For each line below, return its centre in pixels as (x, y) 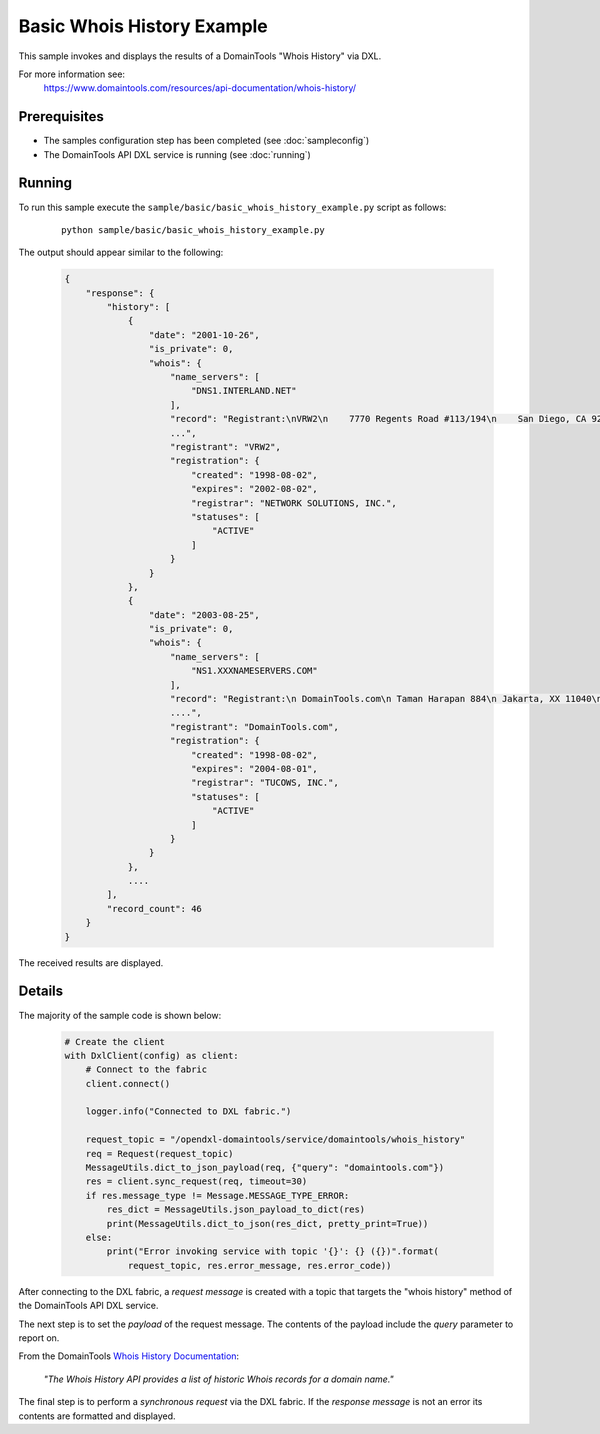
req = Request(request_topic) (159, 1153)
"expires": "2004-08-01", (254, 768)
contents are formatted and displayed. (97, 1416)
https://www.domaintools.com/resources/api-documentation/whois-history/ (200, 88)
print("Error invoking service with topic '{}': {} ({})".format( (273, 1251)
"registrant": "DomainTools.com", (254, 726)
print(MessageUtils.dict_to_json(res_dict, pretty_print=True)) (267, 1223)
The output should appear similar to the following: (121, 252)
